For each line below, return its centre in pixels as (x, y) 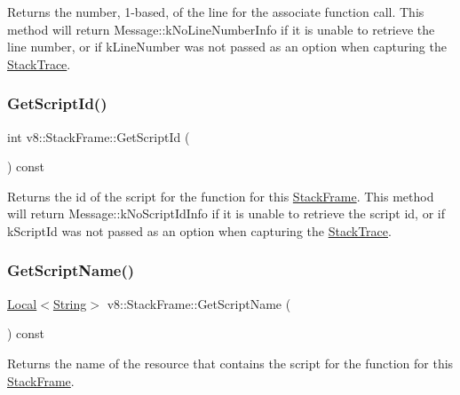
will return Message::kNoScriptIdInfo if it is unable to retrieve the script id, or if (226, 213)
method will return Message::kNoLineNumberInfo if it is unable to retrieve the (221, 29)
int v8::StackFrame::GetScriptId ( (99, 136)
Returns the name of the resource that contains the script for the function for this (230, 363)
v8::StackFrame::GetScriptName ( (199, 303)
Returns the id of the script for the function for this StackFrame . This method (221, 196)
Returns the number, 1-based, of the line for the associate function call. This (216, 12)
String (70, 303)
